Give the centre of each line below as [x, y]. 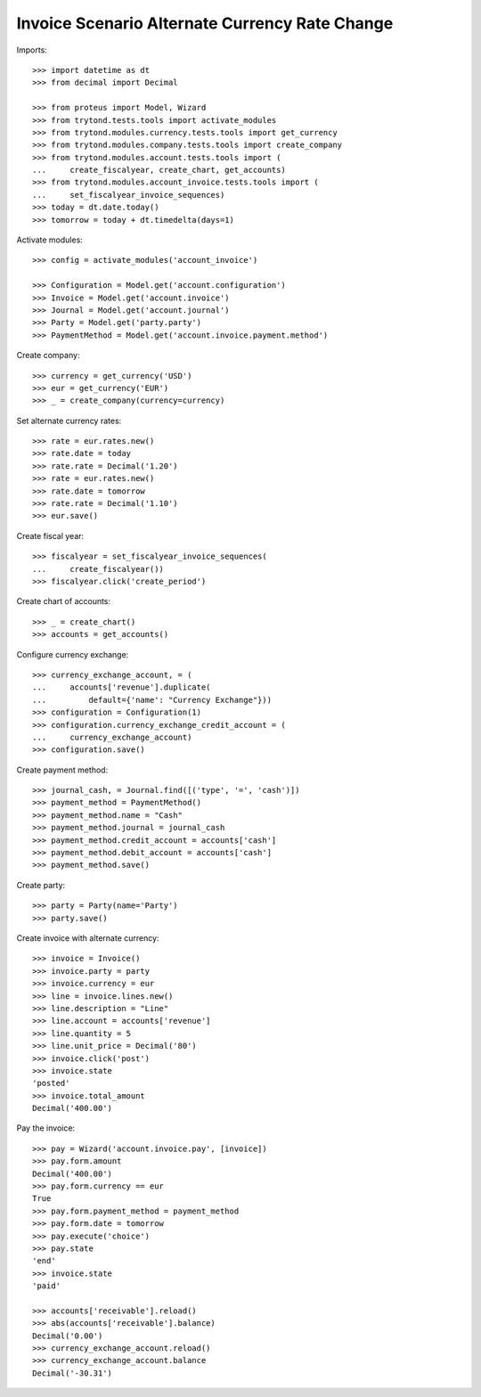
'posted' [51, 1083]
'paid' [47, 1286]
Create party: [41, 885]
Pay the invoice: [46, 1128]
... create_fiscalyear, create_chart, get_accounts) [159, 170]
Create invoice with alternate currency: [88, 938]
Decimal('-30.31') [73, 1373]
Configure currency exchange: [73, 654]
